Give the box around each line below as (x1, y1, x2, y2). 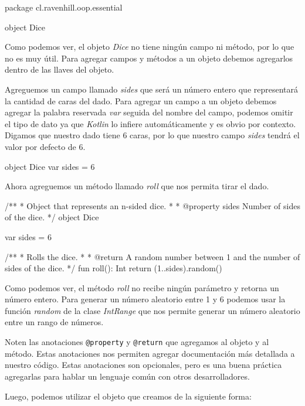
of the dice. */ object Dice (5, 211, 99, 223)
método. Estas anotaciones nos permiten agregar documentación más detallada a (5, 347, 295, 359)
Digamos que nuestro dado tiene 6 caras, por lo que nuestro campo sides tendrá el (5, 129, 300, 141)
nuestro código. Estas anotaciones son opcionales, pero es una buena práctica (5, 359, 282, 371)
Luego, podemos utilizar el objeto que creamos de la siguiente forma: (5, 390, 252, 402)
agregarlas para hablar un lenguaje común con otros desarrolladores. (5, 370, 250, 382)
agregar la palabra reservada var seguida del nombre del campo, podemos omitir (5, 106, 293, 118)
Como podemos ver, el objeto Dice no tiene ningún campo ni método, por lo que (5, 40, 294, 53)
